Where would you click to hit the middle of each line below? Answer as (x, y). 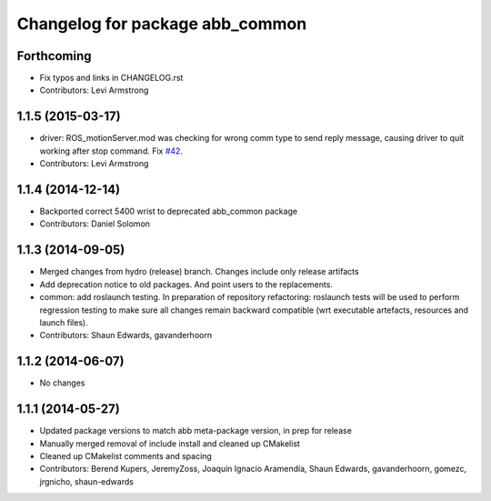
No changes (62, 383)
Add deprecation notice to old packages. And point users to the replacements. (186, 284)
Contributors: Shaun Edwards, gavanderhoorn (126, 336)
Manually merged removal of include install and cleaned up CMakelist (170, 443)
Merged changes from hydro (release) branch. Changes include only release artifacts (199, 272)
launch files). (64, 322)
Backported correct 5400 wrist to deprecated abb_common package (169, 211)
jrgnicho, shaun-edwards (86, 481)
